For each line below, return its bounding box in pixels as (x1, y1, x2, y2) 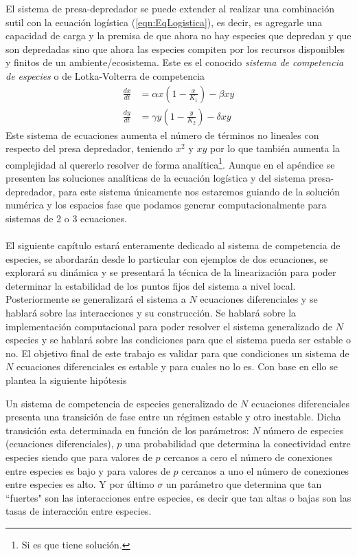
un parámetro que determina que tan (165, 477, 322, 491)
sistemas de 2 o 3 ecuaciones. (5, 211, 127, 225)
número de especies (263, 423, 344, 437)
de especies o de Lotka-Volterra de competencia (5, 68, 205, 83)
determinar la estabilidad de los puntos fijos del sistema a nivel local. (5, 278, 296, 292)
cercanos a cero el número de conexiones (163, 449, 333, 464)
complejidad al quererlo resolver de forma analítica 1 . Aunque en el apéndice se (5, 155, 335, 171)
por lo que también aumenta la (210, 141, 341, 156)
